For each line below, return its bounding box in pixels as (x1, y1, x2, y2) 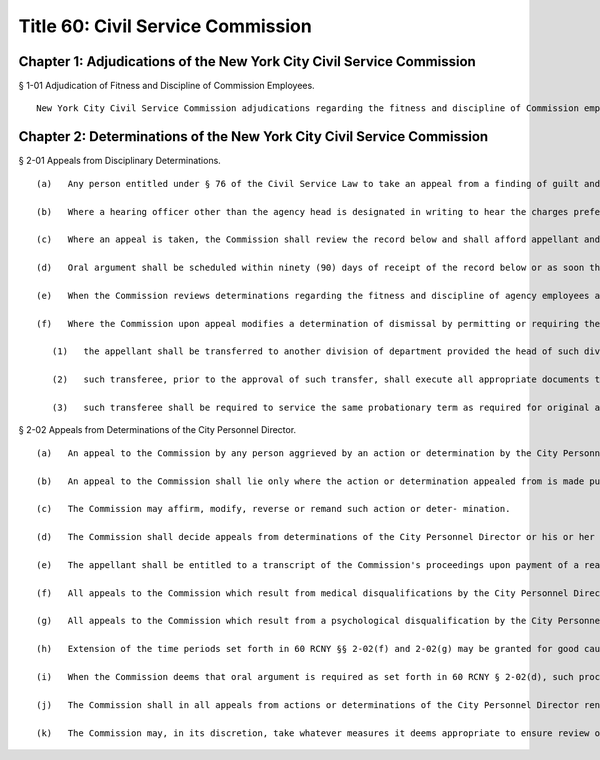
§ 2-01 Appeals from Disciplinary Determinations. (18, 155, 222, 167)
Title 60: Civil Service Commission (18, 15, 312, 37)
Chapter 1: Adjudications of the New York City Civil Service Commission (18, 53, 477, 70)
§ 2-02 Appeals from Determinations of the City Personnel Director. (18, 424, 297, 436)
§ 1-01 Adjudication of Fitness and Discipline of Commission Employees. (18, 80, 315, 92)
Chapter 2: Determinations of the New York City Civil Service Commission (18, 128, 489, 145)
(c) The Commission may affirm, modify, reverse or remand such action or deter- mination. (36, 503, 511, 515)
